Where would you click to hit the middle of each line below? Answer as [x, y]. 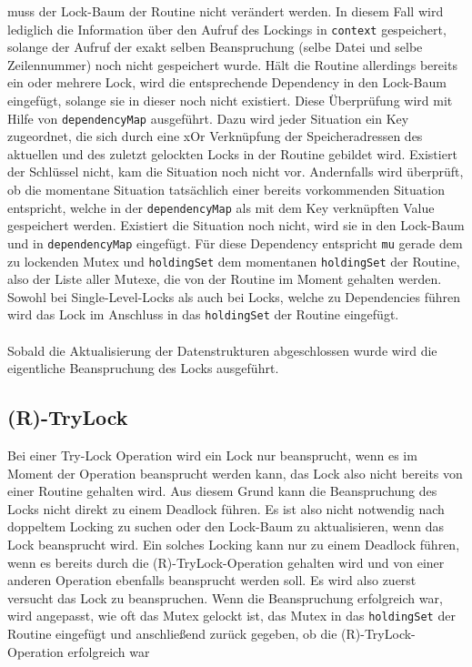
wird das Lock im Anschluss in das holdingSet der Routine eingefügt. [203, 314]
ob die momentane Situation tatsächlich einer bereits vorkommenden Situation [226, 190]
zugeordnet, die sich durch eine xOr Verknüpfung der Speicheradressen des [215, 136]
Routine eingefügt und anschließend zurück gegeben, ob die [172, 634]
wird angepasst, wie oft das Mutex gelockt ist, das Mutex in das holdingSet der [231, 616]
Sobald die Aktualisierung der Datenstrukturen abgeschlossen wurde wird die [222, 350]
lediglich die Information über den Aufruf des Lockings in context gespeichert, [227, 29]
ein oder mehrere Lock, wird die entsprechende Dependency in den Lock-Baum [227, 82]
